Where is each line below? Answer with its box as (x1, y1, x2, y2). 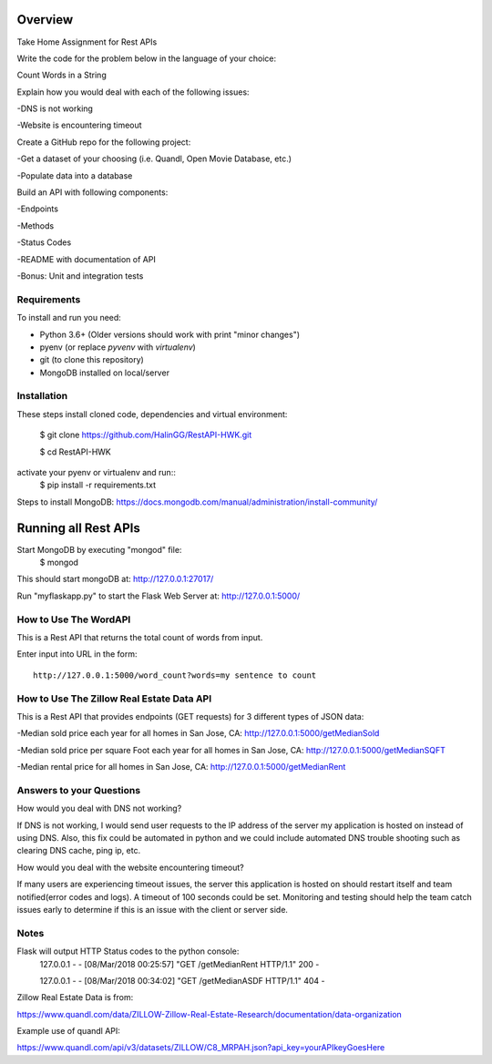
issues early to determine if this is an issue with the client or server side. (16, 904, 289, 915)
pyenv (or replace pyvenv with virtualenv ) (39, 342, 196, 353)
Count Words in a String (16, 69, 107, 81)
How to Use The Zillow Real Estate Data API (16, 692, 212, 705)
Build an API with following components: (16, 187, 169, 198)
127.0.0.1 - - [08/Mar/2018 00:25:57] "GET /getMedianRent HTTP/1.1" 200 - (39, 958, 320, 969)
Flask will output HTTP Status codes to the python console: (16, 946, 240, 957)
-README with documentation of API (16, 253, 157, 264)
